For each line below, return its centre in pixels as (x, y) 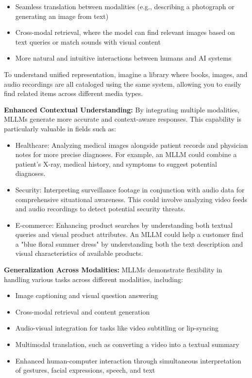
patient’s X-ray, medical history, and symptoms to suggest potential (116, 164)
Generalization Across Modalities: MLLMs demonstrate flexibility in (113, 270)
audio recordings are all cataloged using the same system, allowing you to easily (123, 84)
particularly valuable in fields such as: (60, 128)
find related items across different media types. (74, 93)
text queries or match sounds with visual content (88, 41)
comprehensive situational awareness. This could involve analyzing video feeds (131, 199)
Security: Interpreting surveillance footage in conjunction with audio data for (130, 189)
